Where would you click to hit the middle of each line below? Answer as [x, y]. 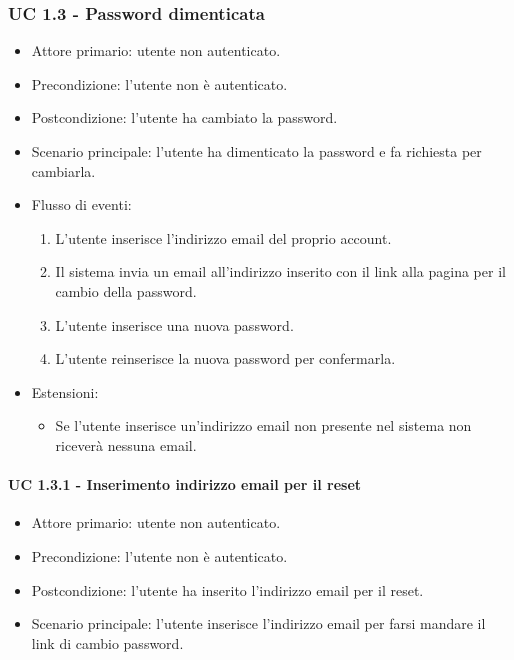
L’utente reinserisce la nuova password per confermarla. [225, 358]
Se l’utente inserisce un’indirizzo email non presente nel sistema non [263, 425]
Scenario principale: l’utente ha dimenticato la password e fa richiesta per [256, 151]
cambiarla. [63, 170]
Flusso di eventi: [81, 204]
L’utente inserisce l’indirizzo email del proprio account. [223, 237]
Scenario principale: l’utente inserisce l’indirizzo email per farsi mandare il [258, 623]
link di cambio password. [107, 642]
